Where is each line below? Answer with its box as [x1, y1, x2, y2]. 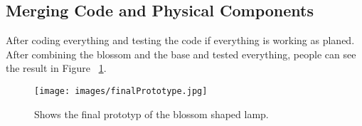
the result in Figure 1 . [6, 61, 107, 75]
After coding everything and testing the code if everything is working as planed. [6, 33, 355, 48]
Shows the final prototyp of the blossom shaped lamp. [34, 106, 269, 121]
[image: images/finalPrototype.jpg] [34, 85, 208, 96]
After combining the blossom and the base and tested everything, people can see [6, 46, 356, 61]
